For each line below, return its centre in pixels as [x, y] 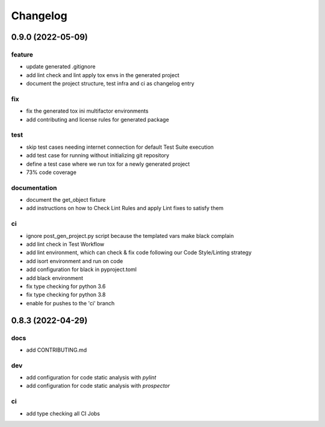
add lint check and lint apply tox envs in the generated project [103, 75]
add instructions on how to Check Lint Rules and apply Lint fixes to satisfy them [125, 208]
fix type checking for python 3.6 [66, 286]
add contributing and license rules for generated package [98, 119]
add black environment [55, 278]
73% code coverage [51, 172]
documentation [34, 188]
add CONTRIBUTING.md [57, 350]
